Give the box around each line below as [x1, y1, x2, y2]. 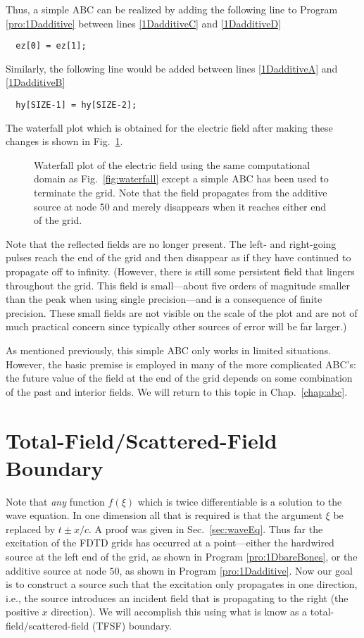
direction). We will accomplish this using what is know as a [51, 604, 308, 619]
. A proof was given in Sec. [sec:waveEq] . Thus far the [88, 521, 323, 536]
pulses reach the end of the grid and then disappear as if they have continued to [6, 250, 351, 265]
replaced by [6, 521, 56, 536]
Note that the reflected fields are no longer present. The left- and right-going [6, 236, 337, 251]
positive [6, 604, 39, 619]
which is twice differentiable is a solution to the [137, 494, 342, 508]
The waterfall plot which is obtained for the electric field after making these [6, 120, 333, 135]
